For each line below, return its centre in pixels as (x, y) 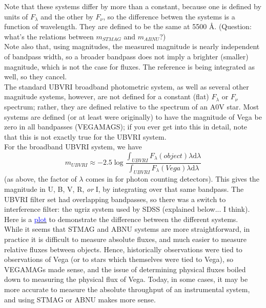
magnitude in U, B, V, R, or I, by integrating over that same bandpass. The (124, 189)
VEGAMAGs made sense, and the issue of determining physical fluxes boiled (125, 269)
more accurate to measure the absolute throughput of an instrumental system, (127, 289)
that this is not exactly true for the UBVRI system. (85, 136)
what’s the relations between (49, 36)
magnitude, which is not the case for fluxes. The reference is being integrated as (129, 66)
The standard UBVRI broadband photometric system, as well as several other (127, 86)
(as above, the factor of (40, 179)
